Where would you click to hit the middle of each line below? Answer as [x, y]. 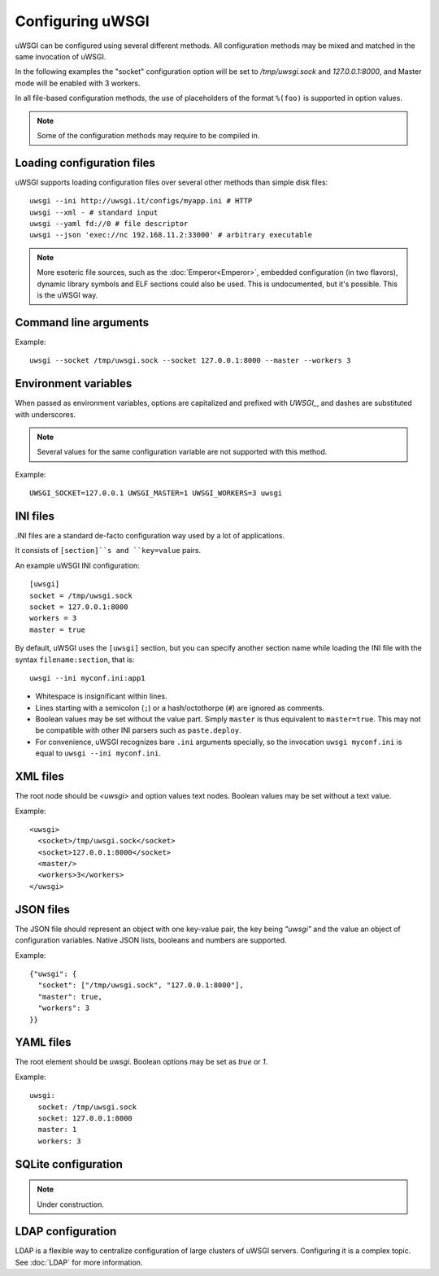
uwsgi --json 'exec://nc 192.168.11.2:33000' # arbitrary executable [171, 235]
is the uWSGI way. [67, 295]
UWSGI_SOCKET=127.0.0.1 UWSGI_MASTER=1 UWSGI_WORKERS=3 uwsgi [156, 493]
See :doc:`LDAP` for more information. [79, 1262]
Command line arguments [82, 322]
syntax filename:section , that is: [75, 660]
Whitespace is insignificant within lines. [101, 696]
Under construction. [71, 1204]
